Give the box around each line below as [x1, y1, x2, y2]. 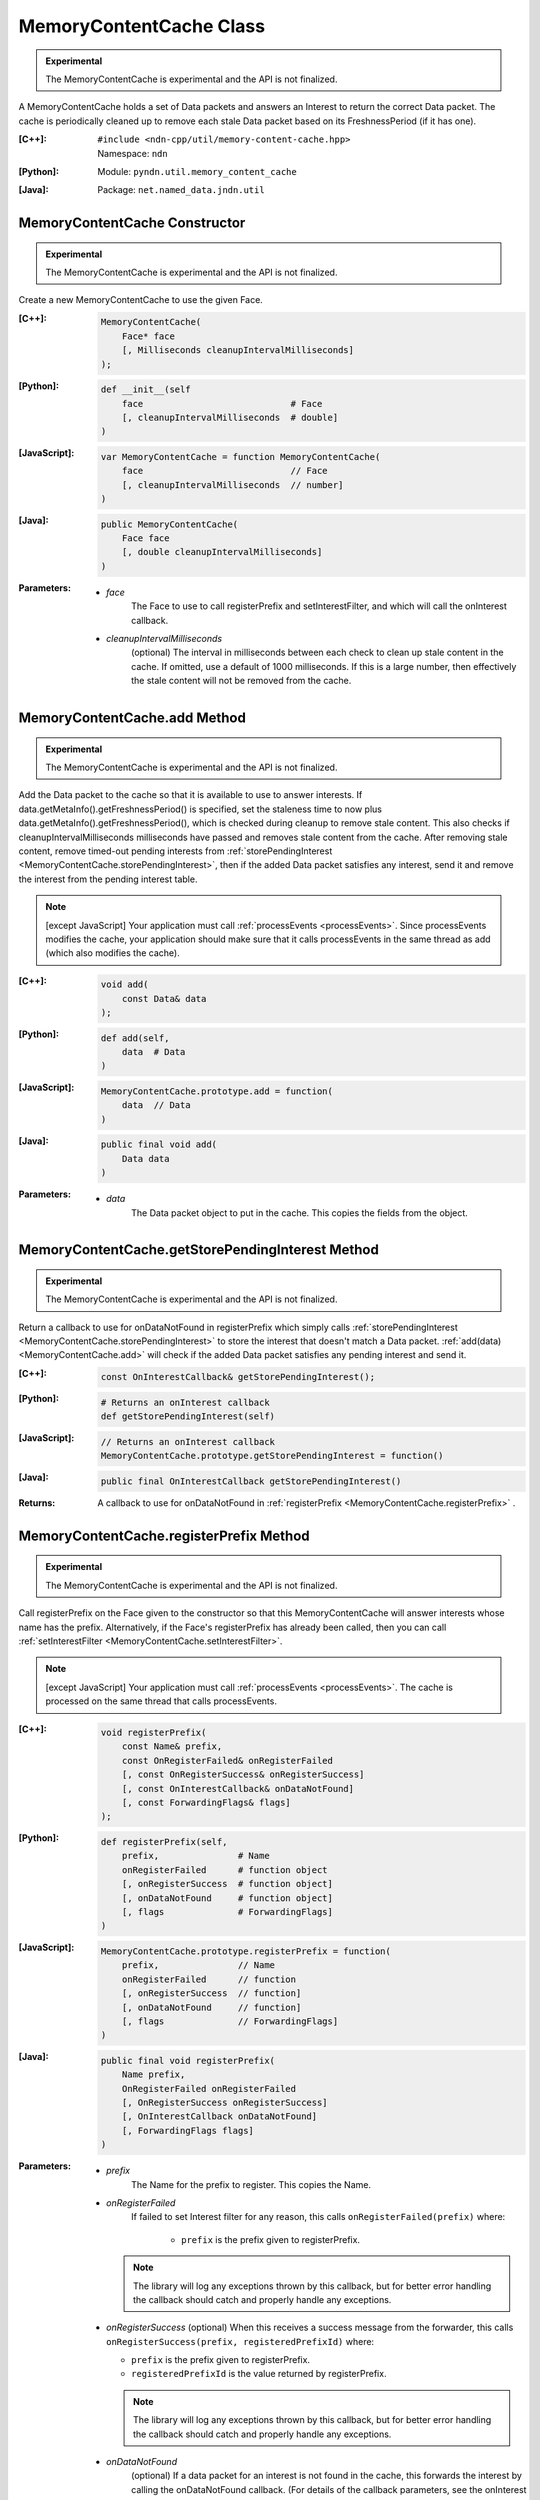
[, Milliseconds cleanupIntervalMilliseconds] [121, 345, 355, 356]
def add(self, [100, 1032, 170, 1044]
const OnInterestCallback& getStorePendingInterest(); [100, 1371, 375, 1383]
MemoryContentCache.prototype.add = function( [100, 1086, 334, 1097]
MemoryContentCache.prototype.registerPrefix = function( [100, 1945, 392, 1957]
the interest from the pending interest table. [18, 873, 198, 885]
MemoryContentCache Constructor [18, 215, 246, 232]
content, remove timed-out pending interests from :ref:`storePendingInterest [18, 845, 333, 857]
